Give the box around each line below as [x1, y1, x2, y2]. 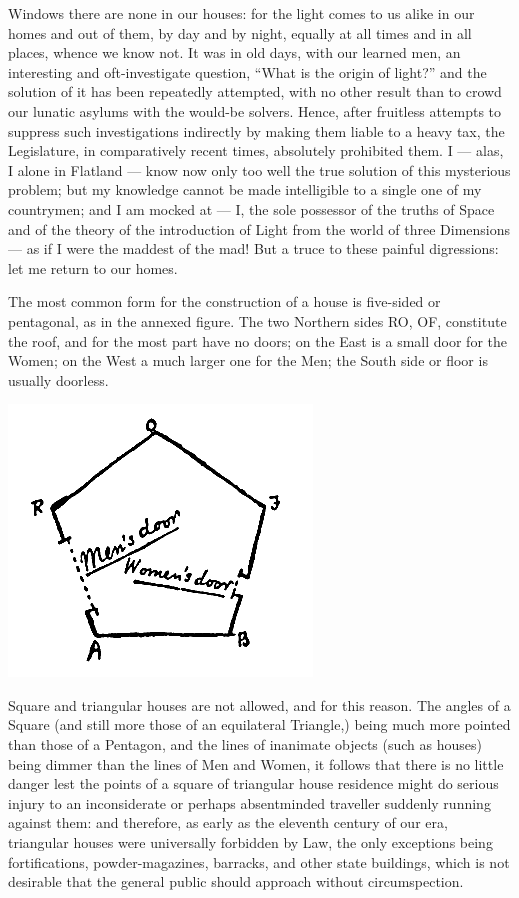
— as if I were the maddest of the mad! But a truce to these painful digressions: [8, 238, 499, 259]
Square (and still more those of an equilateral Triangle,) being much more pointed [8, 714, 511, 735]
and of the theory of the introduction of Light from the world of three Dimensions [8, 218, 511, 239]
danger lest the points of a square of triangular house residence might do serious [8, 773, 499, 794]
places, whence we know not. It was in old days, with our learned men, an [8, 42, 461, 63]
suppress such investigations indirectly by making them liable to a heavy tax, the [8, 120, 505, 141]
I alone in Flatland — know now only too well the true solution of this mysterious [8, 159, 511, 180]
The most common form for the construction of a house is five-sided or [8, 291, 441, 312]
